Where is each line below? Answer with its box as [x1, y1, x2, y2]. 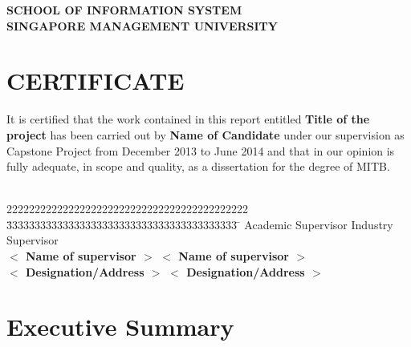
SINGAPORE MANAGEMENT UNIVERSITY [6, 17, 278, 34]
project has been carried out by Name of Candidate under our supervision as [6, 126, 405, 143]
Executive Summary [6, 310, 234, 343]
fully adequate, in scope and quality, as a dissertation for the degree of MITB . [6, 158, 390, 175]
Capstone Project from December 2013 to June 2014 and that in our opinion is [6, 142, 395, 159]
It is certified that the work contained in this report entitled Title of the [6, 111, 370, 127]
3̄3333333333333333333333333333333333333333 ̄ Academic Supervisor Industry [6, 216, 393, 232]
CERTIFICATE [6, 64, 185, 97]
